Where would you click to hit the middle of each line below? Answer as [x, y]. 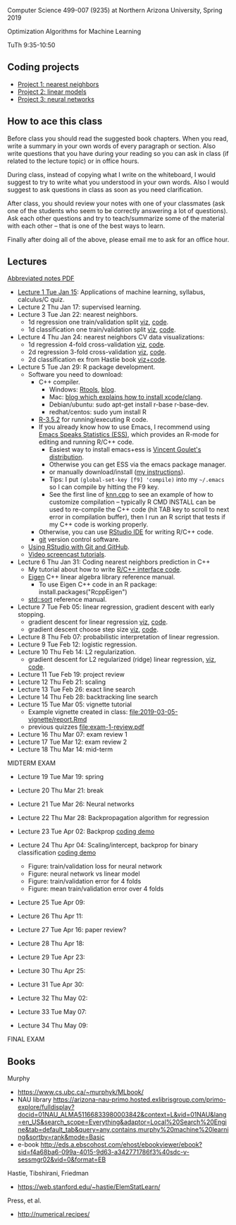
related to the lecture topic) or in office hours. [73, 161]
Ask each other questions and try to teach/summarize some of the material [116, 218]
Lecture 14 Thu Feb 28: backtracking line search [88, 697]
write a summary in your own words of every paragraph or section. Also [112, 146]
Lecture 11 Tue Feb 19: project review [71, 675]
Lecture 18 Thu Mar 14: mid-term [65, 749]
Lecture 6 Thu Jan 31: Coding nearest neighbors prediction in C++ [114, 562]
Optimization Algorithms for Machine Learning [74, 31]
